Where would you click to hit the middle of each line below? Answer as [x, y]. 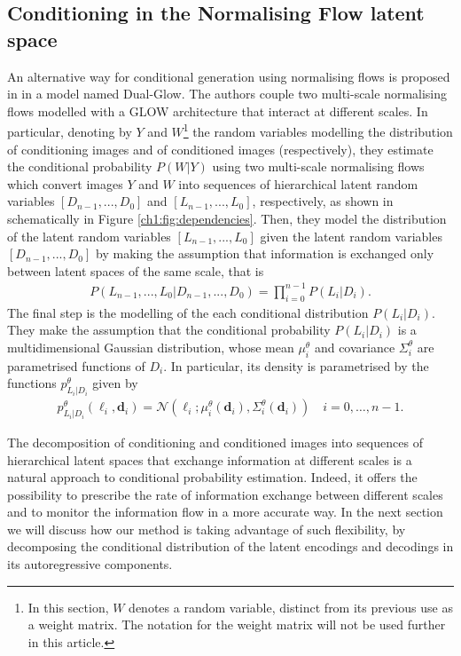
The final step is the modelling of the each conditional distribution [188, 312]
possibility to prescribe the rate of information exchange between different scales [225, 494]
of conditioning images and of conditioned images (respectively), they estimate [220, 149]
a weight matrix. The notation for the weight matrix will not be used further [237, 624]
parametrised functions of [76, 365]
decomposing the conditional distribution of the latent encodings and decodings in [230, 546]
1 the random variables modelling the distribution [318, 130]
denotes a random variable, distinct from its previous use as [291, 607]
